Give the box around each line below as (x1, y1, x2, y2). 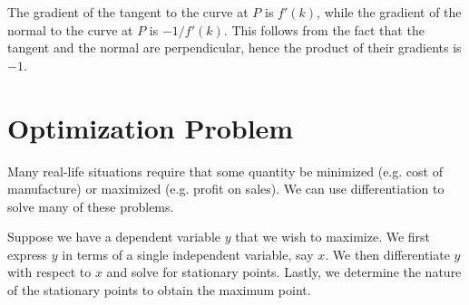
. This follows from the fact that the (223, 20, 425, 39)
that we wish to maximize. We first (235, 227, 431, 246)
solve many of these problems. (7, 196, 174, 215)
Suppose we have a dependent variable (7, 227, 221, 246)
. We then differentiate (325, 244, 450, 263)
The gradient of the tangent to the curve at (7, 3, 249, 21)
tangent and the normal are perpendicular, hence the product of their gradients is (7, 38, 462, 57)
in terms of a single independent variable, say (62, 244, 314, 263)
